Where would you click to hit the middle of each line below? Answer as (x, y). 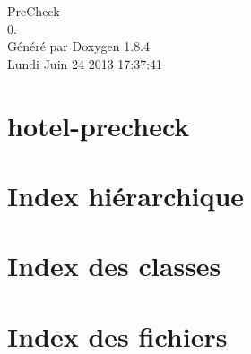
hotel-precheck (99, 125)
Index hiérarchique (126, 195)
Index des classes (114, 266)
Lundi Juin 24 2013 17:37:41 (85, 63)
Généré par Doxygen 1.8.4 (79, 46)
